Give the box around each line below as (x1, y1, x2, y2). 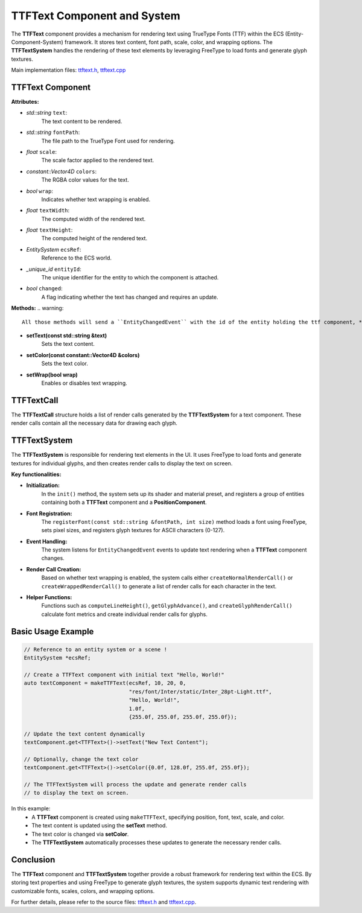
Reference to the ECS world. (41, 254, 112, 262)
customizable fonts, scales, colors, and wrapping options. (11, 887, 155, 894)
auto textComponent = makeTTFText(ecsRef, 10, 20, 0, (24, 679, 186, 687)
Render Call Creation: (26, 565, 81, 573)
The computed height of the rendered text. (41, 235, 148, 242)
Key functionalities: (11, 471, 62, 478)
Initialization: (26, 482, 60, 489)
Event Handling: (26, 538, 68, 545)
